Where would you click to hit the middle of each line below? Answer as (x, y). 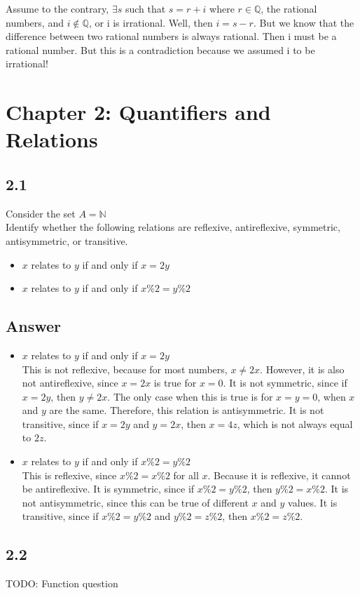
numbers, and (35, 22)
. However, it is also (302, 369)
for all (186, 475)
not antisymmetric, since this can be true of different (135, 502)
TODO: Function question (62, 583)
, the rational (289, 8)
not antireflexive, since (70, 383)
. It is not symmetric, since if (285, 383)
